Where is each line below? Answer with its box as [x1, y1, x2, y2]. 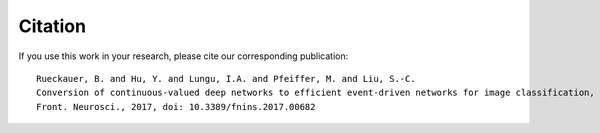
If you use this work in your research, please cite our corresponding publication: [18, 50, 349, 62]
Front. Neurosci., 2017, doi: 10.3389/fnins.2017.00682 [36, 101, 316, 112]
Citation [18, 15, 87, 37]
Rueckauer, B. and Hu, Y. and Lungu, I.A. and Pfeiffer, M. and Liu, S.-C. [36, 73, 416, 84]
